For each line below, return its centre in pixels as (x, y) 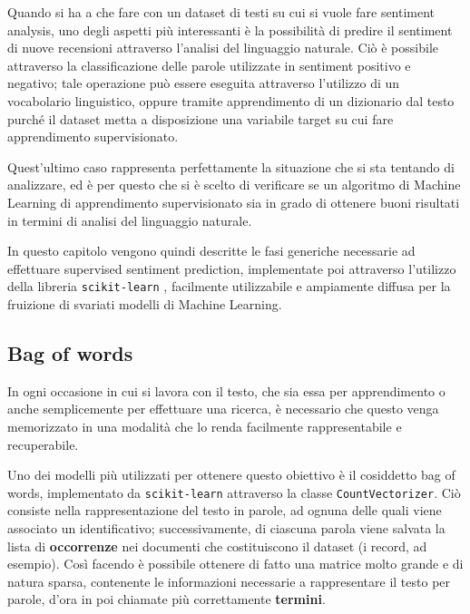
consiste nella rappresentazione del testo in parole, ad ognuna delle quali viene (225, 510)
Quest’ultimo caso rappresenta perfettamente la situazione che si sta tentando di (231, 166)
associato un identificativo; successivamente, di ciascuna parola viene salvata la (226, 527)
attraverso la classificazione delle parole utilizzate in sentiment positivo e (209, 65)
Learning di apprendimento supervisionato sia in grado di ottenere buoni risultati (234, 202)
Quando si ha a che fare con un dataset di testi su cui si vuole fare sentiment (221, 12)
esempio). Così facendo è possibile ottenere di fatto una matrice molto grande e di (235, 564)
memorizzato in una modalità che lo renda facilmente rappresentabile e (205, 426)
